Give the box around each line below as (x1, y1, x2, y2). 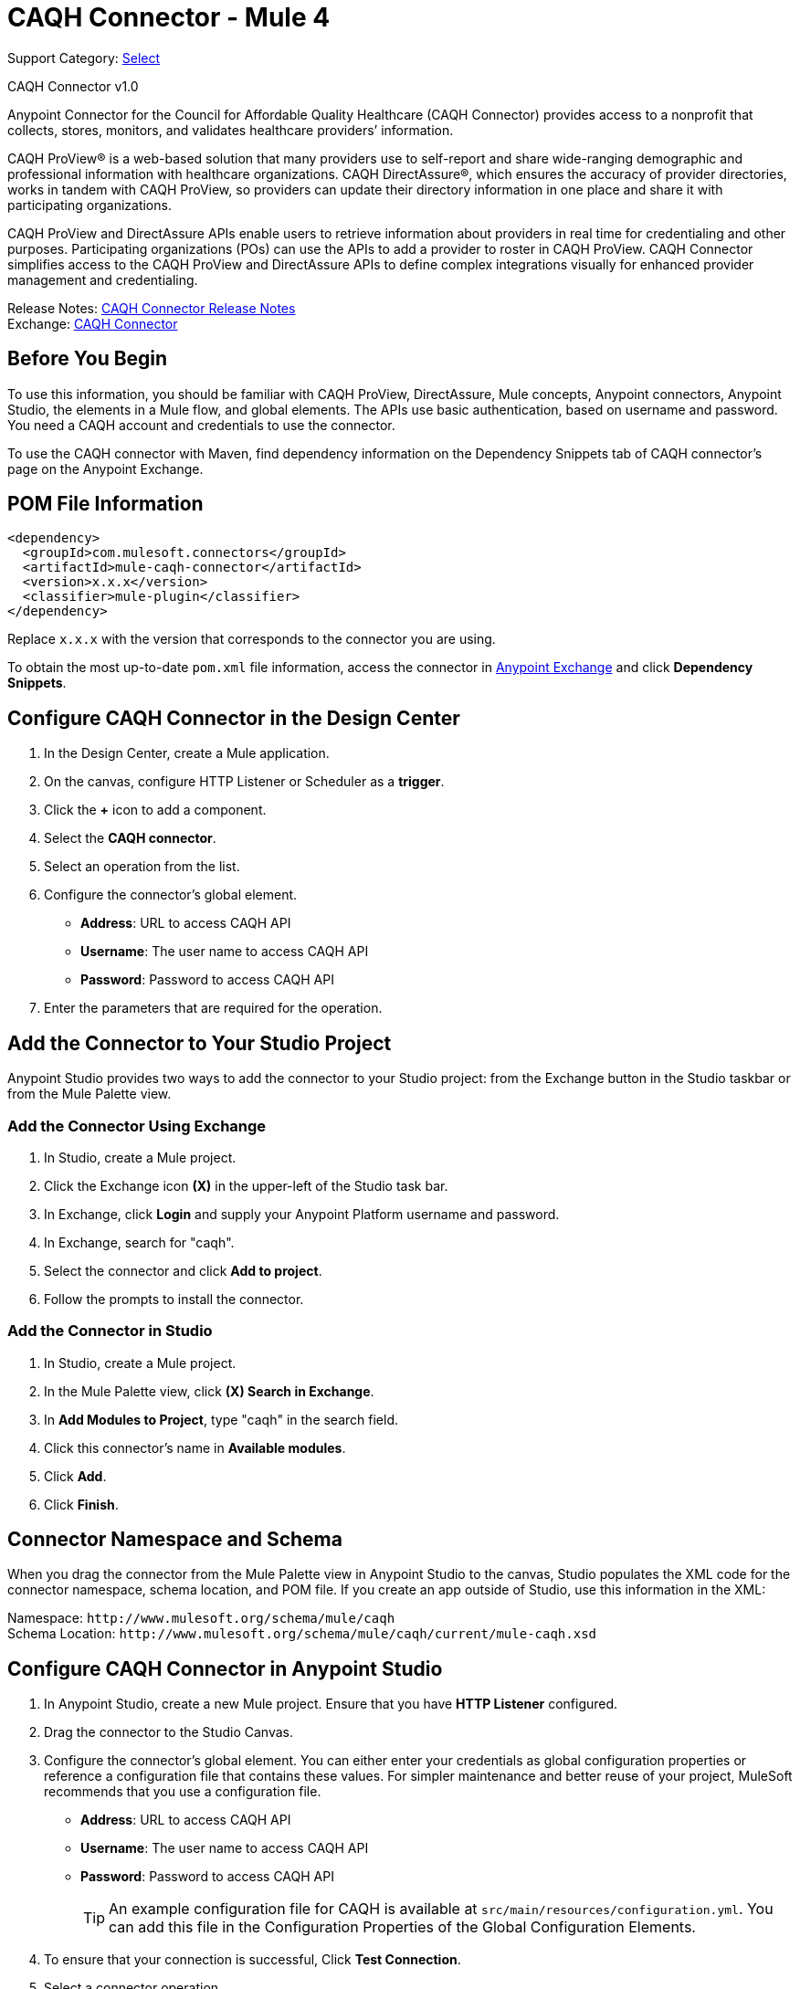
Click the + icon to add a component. (44, 802, 267, 818)
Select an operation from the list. (44, 858, 240, 875)
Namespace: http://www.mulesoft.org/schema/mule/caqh (7, 1610, 395, 1626)
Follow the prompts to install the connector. (44, 1290, 304, 1307)
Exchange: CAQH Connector (7, 315, 178, 331)
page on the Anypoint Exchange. (7, 460, 204, 477)
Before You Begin (7, 347, 168, 371)
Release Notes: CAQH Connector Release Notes (7, 300, 296, 316)
